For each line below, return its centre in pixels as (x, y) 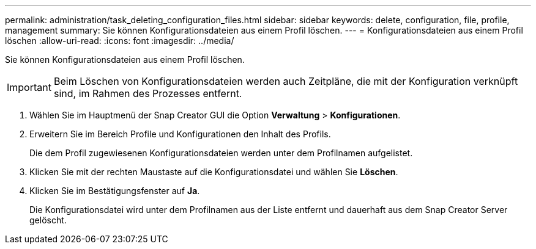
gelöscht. (48, 220)
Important (29, 87)
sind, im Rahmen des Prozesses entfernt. (148, 93)
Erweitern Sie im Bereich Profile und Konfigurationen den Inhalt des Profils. (180, 134)
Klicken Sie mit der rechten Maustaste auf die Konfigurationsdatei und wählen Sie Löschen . (214, 172)
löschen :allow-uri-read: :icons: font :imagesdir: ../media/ (120, 41)
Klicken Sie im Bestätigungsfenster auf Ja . (115, 191)
